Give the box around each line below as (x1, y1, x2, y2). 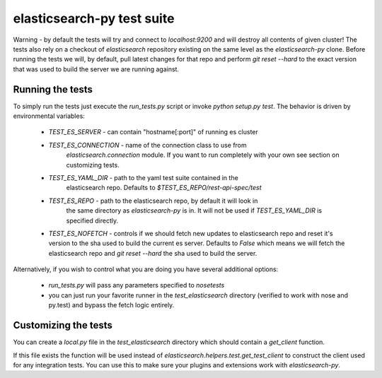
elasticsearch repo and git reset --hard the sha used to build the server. (48, 249, 257, 257)
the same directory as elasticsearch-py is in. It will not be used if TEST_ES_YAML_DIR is (66, 206, 322, 215)
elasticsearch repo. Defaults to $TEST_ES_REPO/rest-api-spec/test (66, 184, 262, 192)
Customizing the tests (13, 319, 112, 331)
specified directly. (66, 216, 119, 225)
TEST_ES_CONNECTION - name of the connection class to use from (48, 141, 247, 149)
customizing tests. (66, 160, 120, 169)
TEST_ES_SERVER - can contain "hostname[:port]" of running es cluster (48, 128, 258, 136)
